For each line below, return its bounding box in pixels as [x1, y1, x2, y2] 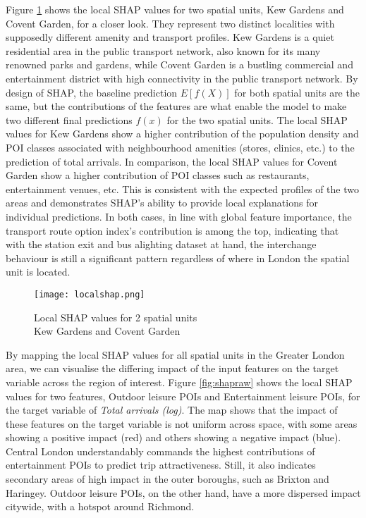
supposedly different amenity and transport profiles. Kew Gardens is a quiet [6, 30, 334, 44]
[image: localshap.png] [34, 289, 145, 300]
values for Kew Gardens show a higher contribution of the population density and [6, 126, 359, 141]
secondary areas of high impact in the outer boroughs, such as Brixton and [6, 471, 329, 486]
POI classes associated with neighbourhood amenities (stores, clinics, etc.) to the [6, 140, 355, 154]
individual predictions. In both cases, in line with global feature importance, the [6, 209, 352, 223]
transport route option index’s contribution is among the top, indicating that [6, 223, 339, 238]
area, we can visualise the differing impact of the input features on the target [6, 361, 339, 376]
